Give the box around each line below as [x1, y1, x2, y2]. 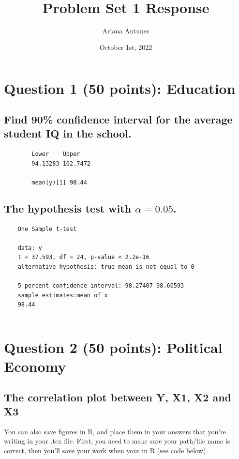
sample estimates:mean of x [17, 291, 108, 299]
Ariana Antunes [102, 26, 149, 36]
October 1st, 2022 [99, 42, 152, 52]
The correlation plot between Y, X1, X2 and [4, 389, 232, 404]
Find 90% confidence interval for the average [4, 111, 233, 126]
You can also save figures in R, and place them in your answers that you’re [4, 426, 226, 436]
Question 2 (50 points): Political [4, 337, 223, 357]
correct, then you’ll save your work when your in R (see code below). [4, 445, 208, 455]
